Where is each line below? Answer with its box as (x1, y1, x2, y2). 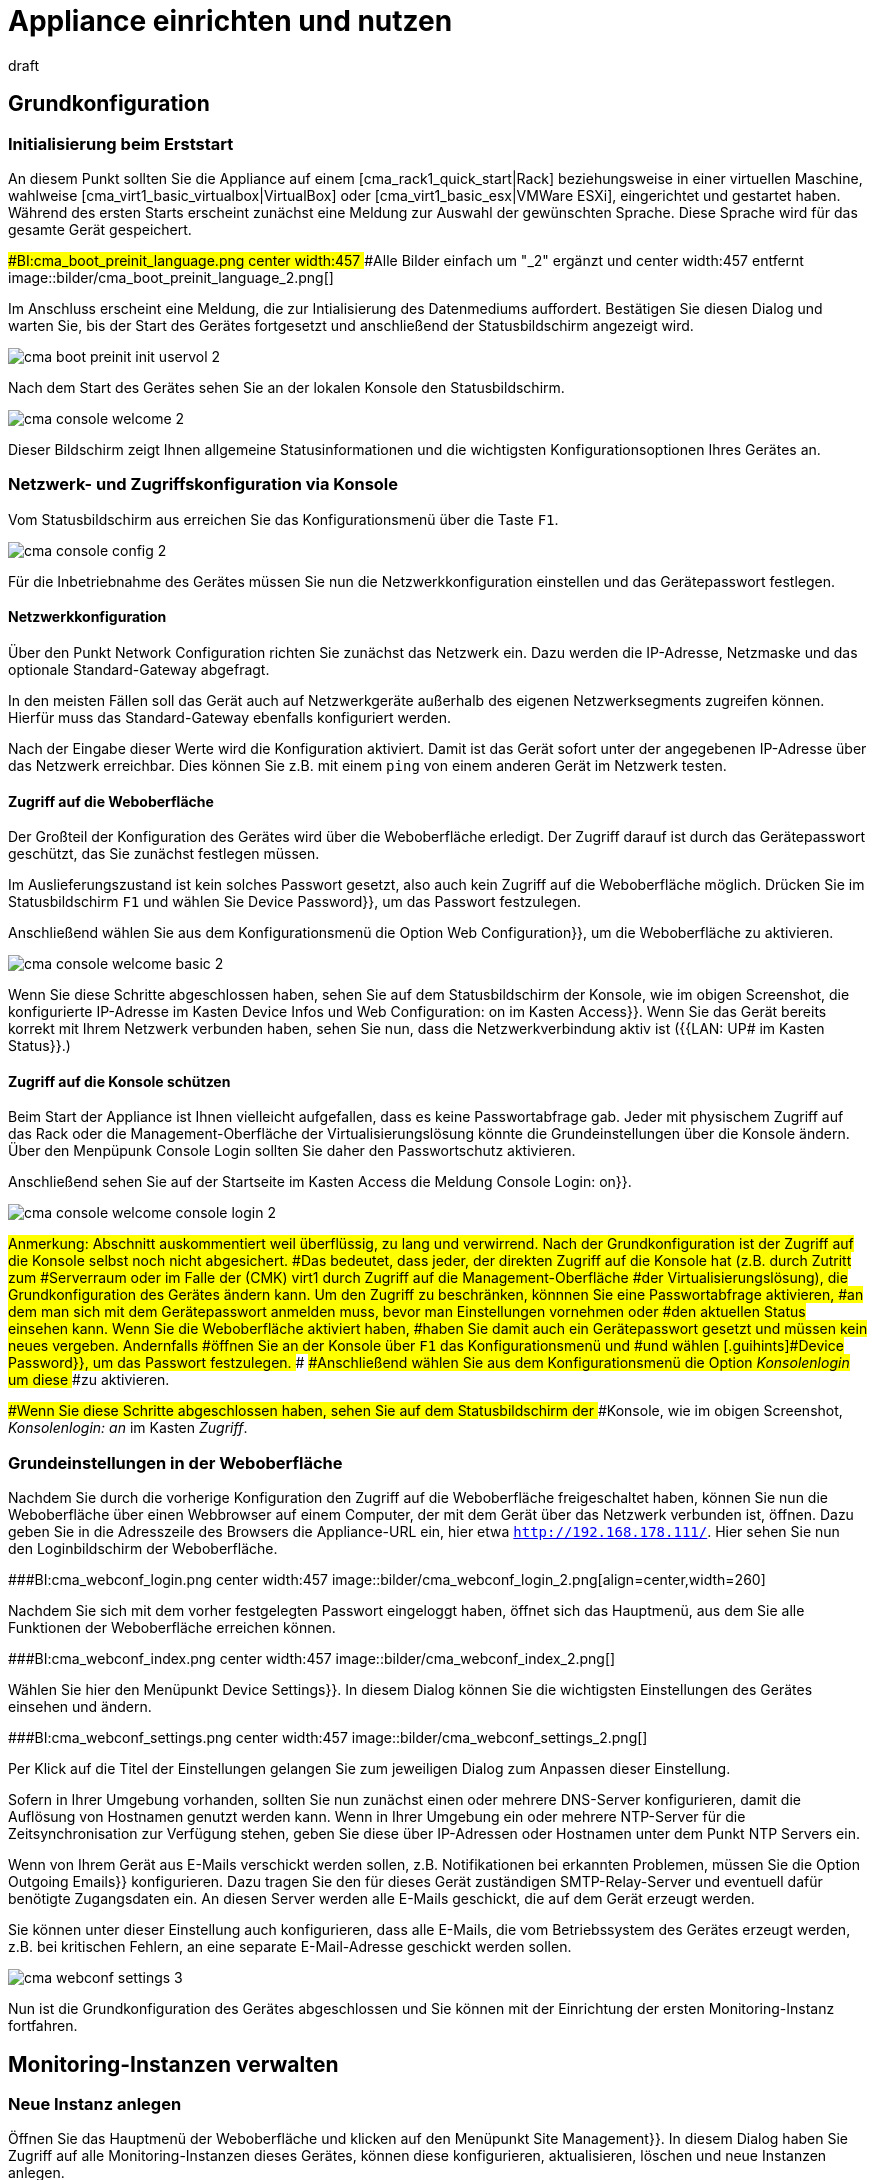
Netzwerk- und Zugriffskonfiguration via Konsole (8, 474, 399, 495)
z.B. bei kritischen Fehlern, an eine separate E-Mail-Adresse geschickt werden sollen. (8, 1938, 572, 1956)
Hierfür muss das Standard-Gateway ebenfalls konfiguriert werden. (8, 708, 451, 726)
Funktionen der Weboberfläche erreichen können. (8, 1619, 336, 1637)
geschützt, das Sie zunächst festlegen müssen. (8, 845, 320, 863)
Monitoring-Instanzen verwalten (8, 2051, 339, 2077)
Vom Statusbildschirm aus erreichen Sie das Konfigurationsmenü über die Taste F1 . (8, 510, 559, 528)
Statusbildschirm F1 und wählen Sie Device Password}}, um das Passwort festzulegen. (8, 893, 582, 911)
